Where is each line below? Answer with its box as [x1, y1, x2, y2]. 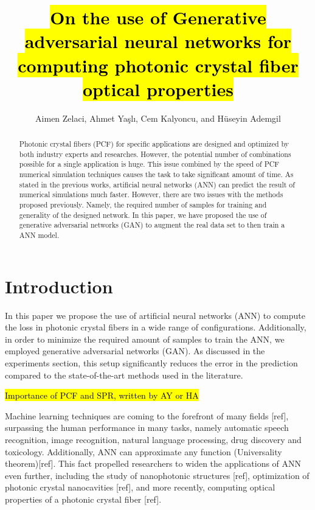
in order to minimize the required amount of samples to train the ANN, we [5, 332, 285, 345]
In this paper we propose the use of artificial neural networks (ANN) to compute [5, 309, 305, 321]
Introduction [5, 273, 113, 298]
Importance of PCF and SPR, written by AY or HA [5, 389, 199, 402]
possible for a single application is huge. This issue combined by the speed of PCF [19, 159, 280, 169]
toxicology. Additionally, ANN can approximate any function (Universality [5, 445, 282, 458]
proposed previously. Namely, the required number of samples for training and [19, 200, 267, 210]
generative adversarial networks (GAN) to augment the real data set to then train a [19, 220, 285, 230]
